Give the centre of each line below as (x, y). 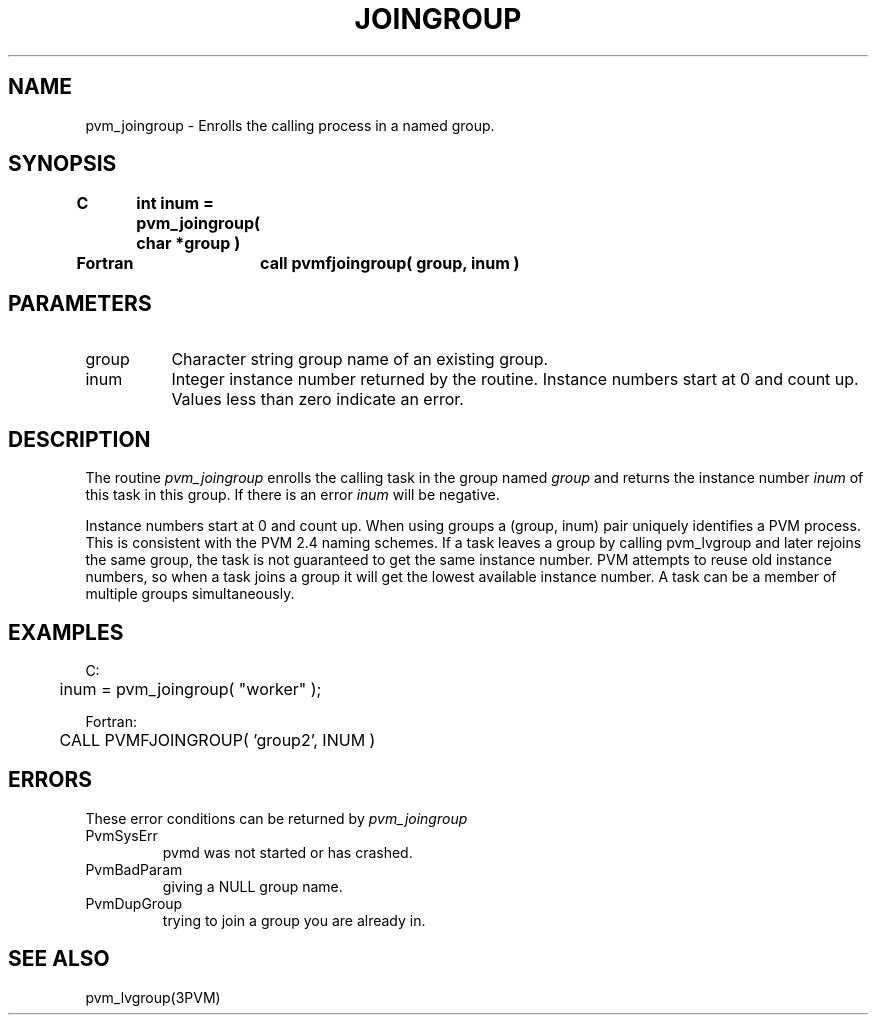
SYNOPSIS (62, 164)
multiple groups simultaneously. (190, 594)
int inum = (175, 203)
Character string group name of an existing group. (360, 359)
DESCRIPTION (79, 439)
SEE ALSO (59, 959)
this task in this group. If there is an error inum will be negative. (292, 495)
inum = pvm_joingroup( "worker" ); (190, 688)
